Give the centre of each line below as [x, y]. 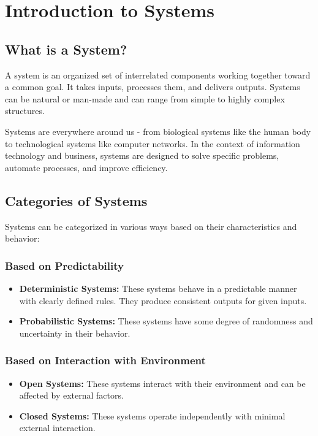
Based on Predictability [64, 265]
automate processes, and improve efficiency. [86, 167]
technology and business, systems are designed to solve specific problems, [142, 155]
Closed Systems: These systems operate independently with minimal [152, 415]
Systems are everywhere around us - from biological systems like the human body [158, 131]
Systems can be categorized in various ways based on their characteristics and [151, 226]
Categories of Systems [76, 200]
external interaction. [57, 428]
